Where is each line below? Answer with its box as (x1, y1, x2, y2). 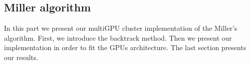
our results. (4, 52, 38, 62)
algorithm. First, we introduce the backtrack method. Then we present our (4, 32, 232, 43)
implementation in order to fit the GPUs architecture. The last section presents (4, 42, 247, 53)
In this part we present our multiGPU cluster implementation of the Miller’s (4, 23, 238, 33)
